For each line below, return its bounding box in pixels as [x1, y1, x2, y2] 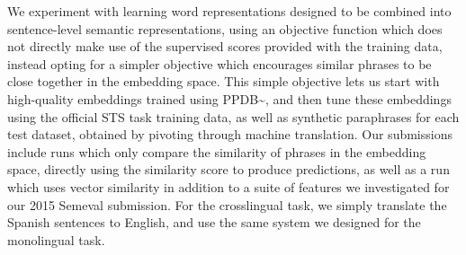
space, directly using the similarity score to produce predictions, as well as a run [7, 160, 450, 179]
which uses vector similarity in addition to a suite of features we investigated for [7, 177, 450, 196]
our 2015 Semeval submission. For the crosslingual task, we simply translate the [7, 195, 447, 214]
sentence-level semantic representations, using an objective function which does [7, 19, 443, 38]
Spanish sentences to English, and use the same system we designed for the [7, 213, 421, 232]
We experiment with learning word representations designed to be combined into [7, 2, 452, 20]
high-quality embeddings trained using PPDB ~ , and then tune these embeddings [7, 89, 452, 108]
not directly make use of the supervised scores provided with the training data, [7, 37, 443, 56]
